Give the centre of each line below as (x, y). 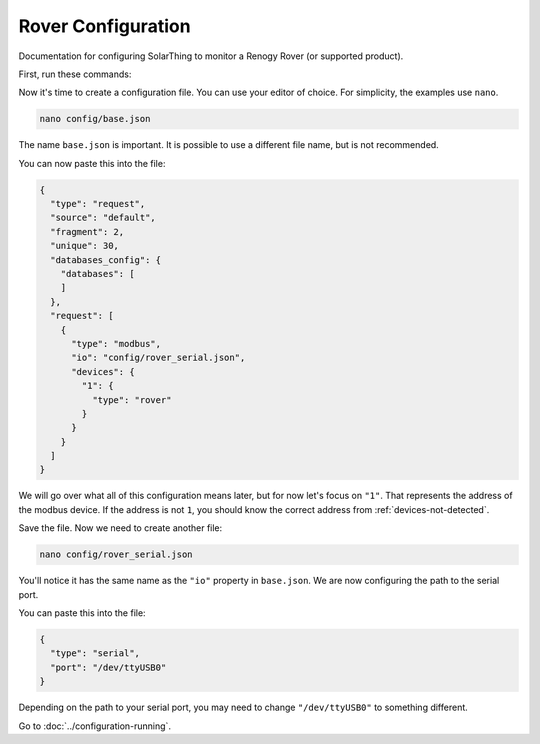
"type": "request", (98, 204)
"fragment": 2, (87, 231)
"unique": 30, (85, 246)
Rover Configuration (104, 26)
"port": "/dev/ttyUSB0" (108, 667)
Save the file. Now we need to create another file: (120, 528)
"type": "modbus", (116, 343)
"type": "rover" (131, 399)
